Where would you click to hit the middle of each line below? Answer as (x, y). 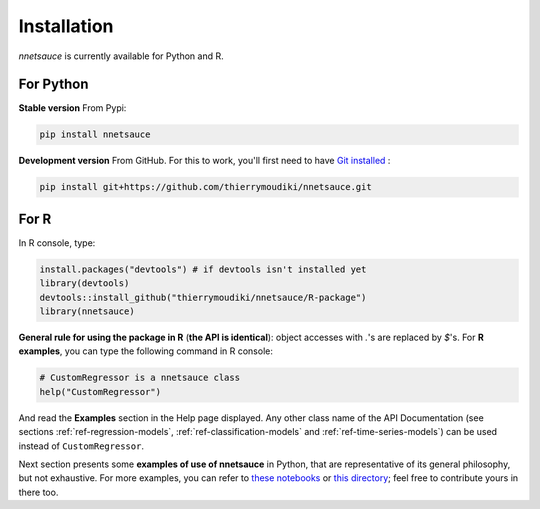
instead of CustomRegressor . (81, 446)
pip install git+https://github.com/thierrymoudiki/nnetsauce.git (205, 187)
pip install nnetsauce (95, 134)
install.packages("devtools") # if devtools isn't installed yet (203, 269)
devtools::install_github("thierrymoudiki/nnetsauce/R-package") (203, 297)
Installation (66, 26)
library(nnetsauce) (87, 311)
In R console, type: (57, 242)
